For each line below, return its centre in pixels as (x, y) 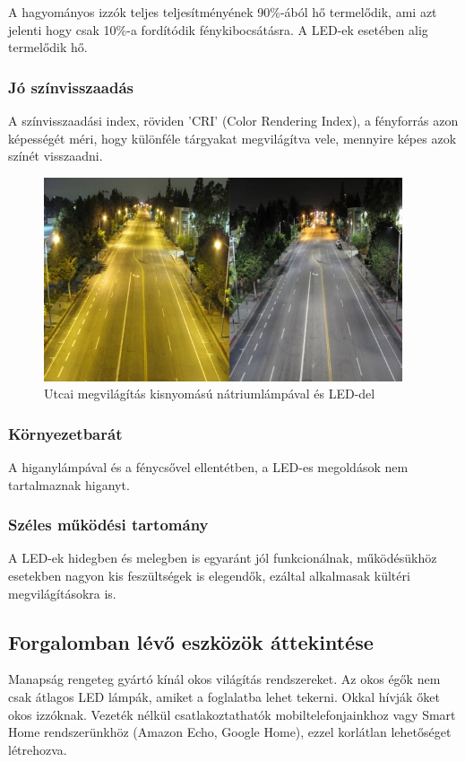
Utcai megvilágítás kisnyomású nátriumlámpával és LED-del (210, 394)
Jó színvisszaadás (71, 87)
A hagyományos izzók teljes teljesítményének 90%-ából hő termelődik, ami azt (223, 12)
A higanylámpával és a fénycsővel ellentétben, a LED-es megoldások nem (208, 466)
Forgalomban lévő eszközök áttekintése (191, 641)
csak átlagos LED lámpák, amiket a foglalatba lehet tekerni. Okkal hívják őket (224, 696)
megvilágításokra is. (62, 593)
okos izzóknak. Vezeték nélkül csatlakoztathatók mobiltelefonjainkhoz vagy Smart (232, 714)
